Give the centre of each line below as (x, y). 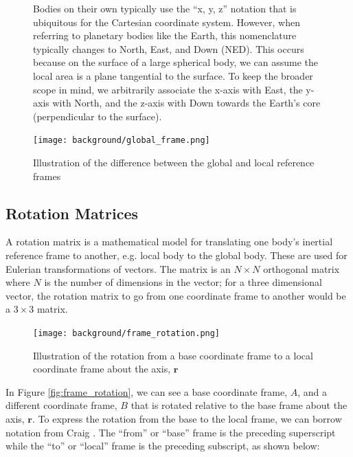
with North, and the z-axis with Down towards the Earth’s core (186, 103)
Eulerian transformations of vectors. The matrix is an (118, 268)
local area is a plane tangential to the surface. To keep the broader (173, 75)
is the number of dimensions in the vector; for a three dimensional (183, 282)
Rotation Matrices (72, 213)
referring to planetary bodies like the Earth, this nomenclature (165, 35)
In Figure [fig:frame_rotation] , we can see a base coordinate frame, (147, 391)
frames (47, 176)
